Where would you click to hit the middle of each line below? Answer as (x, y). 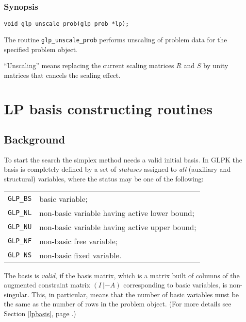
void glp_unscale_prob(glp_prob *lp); (66, 24)
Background (35, 139)
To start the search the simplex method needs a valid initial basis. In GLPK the (123, 159)
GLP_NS (20, 255)
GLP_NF (20, 241)
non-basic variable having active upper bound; (118, 227)
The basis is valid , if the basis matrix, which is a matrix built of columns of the (122, 275)
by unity (216, 65)
